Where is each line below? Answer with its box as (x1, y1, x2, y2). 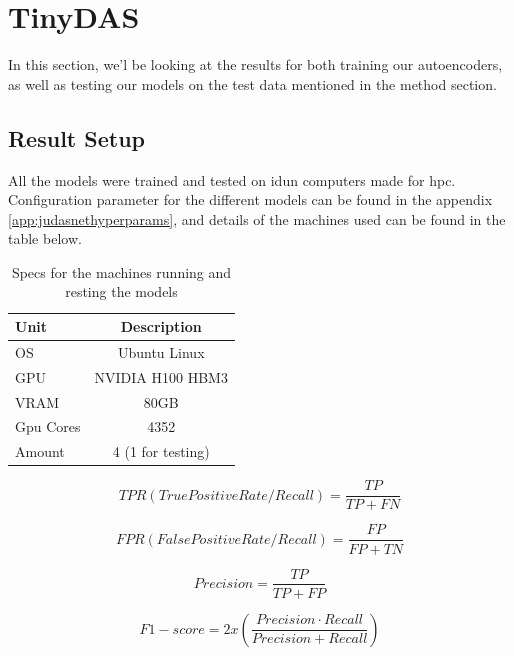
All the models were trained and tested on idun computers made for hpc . (8, 169, 456, 190)
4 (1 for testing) (112, 441, 210, 462)
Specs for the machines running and (11, 261, 232, 282)
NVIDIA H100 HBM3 (94, 366, 228, 387)
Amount (15, 441, 65, 462)
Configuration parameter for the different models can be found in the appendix (8, 189, 493, 210)
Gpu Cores (15, 416, 81, 437)
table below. (8, 228, 82, 249)
